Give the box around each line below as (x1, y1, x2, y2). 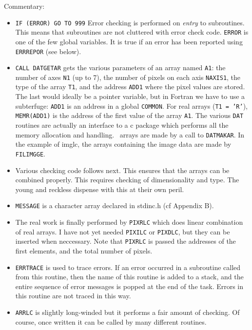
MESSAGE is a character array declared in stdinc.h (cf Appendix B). (15, 200, 214, 211)
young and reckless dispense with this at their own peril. (15, 184, 184, 194)
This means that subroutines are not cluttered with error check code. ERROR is (15, 27, 249, 37)
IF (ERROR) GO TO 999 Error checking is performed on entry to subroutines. (15, 17, 245, 27)
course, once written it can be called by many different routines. (15, 316, 207, 327)
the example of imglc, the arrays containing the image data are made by (15, 139, 232, 149)
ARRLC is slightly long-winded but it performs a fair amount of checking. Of (15, 307, 240, 317)
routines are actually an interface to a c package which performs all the (15, 120, 229, 130)
